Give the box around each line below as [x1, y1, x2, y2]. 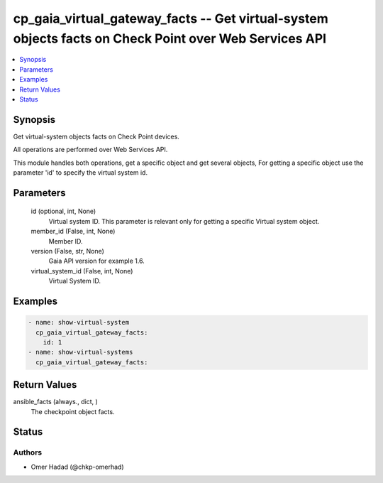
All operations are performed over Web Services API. [13, 146, 168, 154]
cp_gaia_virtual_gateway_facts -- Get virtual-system [13, 11, 329, 26]
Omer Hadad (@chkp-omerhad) [30, 462, 124, 471]
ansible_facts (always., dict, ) [13, 398, 99, 406]
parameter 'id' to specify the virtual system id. [13, 168, 148, 177]
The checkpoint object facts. [30, 407, 115, 416]
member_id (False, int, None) [30, 227, 116, 236]
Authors [13, 447, 43, 457]
